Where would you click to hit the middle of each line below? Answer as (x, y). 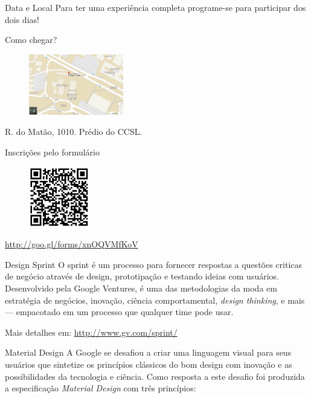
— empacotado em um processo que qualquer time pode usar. (119, 312)
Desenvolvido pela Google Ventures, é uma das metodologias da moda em (141, 288)
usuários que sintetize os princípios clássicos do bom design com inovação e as (149, 364)
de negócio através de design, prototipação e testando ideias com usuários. (142, 276)
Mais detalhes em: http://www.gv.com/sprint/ (91, 332)
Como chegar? (31, 40)
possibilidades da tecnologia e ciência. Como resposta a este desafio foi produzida (155, 376)
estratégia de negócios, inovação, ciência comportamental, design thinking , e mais (155, 300)
